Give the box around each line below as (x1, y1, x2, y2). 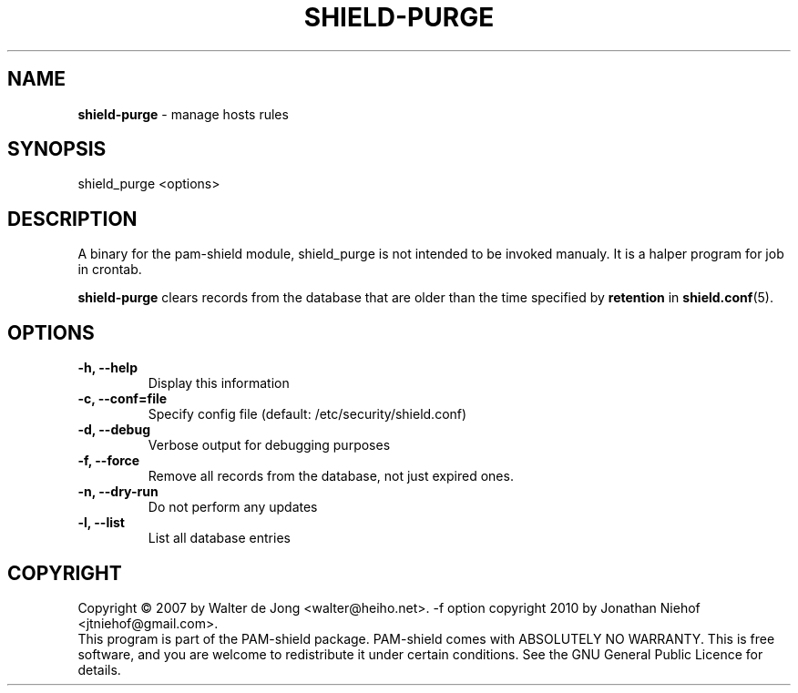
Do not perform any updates (148, 499, 318, 515)
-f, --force (77, 453, 140, 469)
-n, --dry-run (77, 484, 159, 500)
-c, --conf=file (77, 391, 168, 407)
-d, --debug (77, 422, 150, 438)
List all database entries (148, 530, 291, 546)
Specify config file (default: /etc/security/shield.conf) (148, 406, 467, 423)
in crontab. (77, 261, 142, 278)
